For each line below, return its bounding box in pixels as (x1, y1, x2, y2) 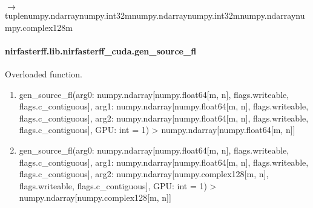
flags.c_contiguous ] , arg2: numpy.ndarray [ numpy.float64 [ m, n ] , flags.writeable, (19, 111, 309, 124)
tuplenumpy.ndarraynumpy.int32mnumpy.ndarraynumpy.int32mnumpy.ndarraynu (5, 9, 305, 21)
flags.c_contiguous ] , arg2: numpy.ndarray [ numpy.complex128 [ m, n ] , (19, 167, 269, 180)
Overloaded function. (5, 67, 83, 80)
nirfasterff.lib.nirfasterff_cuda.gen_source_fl (5, 44, 197, 57)
